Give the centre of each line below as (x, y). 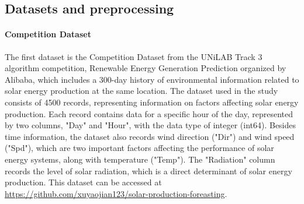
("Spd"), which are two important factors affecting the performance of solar (139, 148)
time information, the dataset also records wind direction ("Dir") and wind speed (150, 136)
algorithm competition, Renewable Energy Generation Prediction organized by (146, 68)
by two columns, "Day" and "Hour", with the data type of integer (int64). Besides (151, 125)
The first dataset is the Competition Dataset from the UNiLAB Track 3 (134, 56)
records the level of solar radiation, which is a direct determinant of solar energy (148, 170)
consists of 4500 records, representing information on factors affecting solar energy (152, 102)
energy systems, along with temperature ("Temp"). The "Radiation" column (140, 159)
